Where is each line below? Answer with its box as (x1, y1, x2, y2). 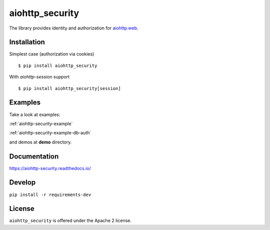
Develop (9, 178, 36, 187)
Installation (9, 38, 45, 46)
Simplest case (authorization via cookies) (9, 51, 94, 57)
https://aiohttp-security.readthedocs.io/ (9, 165, 91, 171)
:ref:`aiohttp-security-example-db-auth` (9, 130, 91, 136)
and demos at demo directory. (9, 139, 72, 145)
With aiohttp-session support (9, 74, 70, 80)
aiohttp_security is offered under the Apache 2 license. (9, 217, 132, 223)
